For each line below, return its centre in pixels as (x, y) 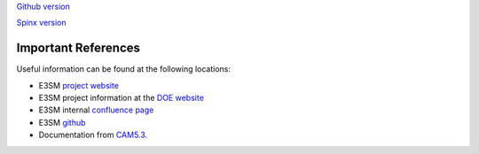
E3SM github (62, 122)
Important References (79, 48)
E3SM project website (79, 85)
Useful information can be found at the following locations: (123, 69)
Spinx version (41, 23)
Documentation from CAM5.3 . (93, 135)
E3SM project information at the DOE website (121, 98)
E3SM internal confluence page (96, 110)
